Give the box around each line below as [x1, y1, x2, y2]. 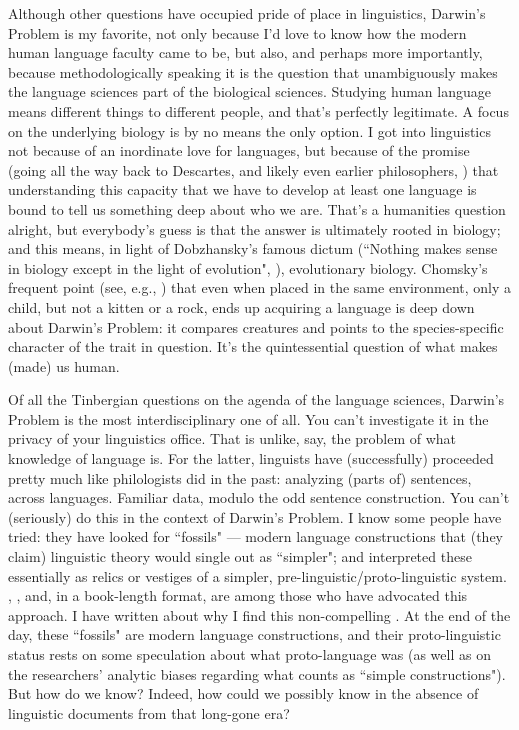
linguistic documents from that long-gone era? [8, 702, 290, 723]
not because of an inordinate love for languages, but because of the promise [8, 140, 470, 161]
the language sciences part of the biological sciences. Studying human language [8, 81, 491, 102]
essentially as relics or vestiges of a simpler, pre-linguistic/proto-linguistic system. [8, 565, 507, 586]
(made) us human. [8, 355, 120, 376]
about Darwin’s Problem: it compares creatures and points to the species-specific [8, 316, 504, 337]
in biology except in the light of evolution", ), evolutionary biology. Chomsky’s [8, 257, 488, 278]
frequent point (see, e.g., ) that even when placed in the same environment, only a [8, 277, 512, 298]
